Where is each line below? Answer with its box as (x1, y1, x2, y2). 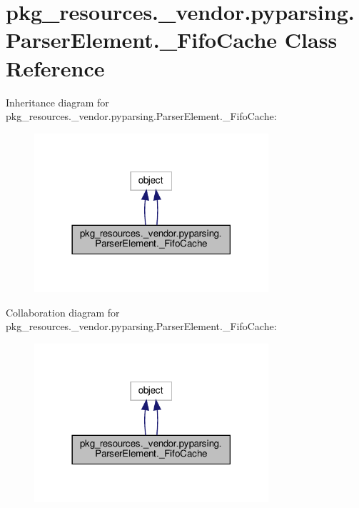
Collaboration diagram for (6, 304, 120, 319)
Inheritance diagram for (6, 94, 109, 109)
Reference (6, 53, 105, 82)
